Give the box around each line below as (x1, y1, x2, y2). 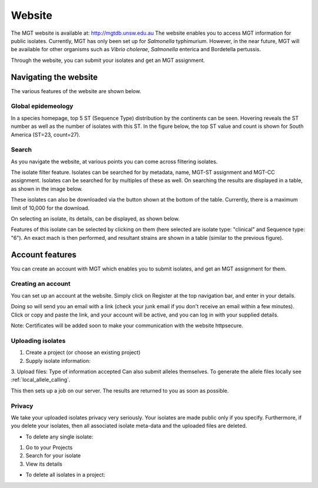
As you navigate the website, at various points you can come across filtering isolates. (11, 158, 218, 165)
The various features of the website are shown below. (11, 87, 141, 94)
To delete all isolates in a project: (25, 471, 105, 479)
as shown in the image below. (11, 185, 83, 192)
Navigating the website (11, 72, 98, 82)
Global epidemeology (11, 102, 74, 110)
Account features (11, 249, 77, 259)
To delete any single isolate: (25, 433, 94, 440)
